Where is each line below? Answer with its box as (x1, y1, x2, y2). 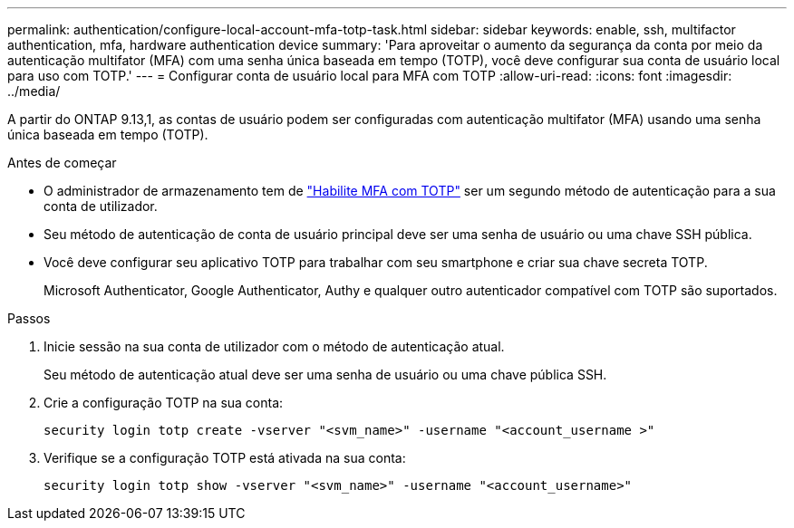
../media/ (7, 83, 61, 99)
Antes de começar (7, 155, 117, 170)
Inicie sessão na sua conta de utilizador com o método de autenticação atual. (44, 339, 505, 354)
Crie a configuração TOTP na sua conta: (44, 395, 284, 410)
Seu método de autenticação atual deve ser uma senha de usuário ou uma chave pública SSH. (44, 367, 607, 382)
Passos (7, 311, 51, 326)
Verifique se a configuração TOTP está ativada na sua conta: (44, 450, 406, 466)
